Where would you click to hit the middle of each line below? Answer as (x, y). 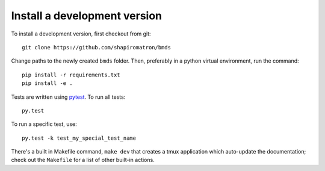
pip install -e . (47, 83)
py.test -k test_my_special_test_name (79, 138)
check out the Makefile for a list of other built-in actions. (83, 160)
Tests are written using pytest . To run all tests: (68, 97)
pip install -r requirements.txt (71, 75)
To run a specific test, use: (44, 124)
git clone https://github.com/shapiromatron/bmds (97, 47)
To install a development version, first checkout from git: (81, 34)
